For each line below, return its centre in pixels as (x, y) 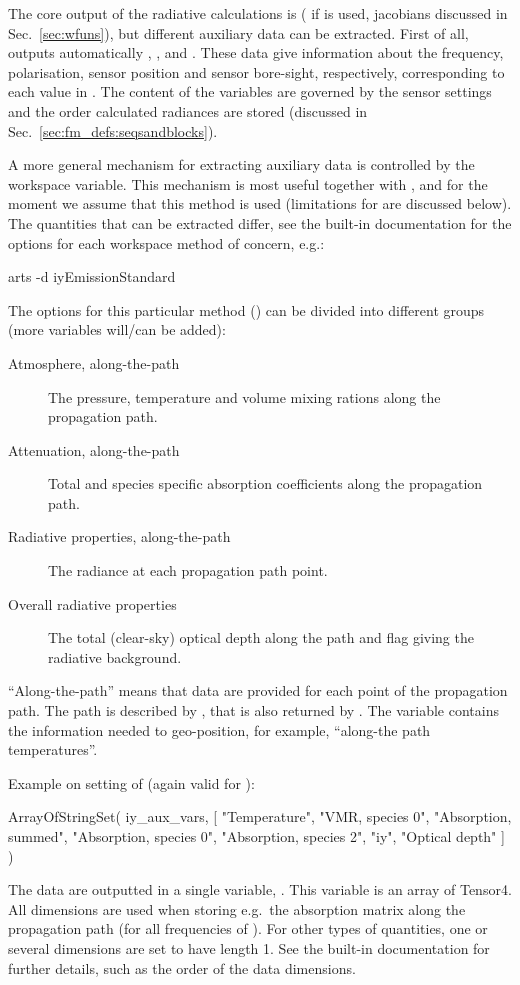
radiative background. (115, 656)
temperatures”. (53, 749)
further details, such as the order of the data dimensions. (182, 967)
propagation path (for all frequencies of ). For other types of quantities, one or (248, 928)
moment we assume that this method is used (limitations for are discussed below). (260, 203)
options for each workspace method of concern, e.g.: (166, 242)
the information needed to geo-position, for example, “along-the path (219, 729)
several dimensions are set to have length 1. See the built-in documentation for (249, 947)
